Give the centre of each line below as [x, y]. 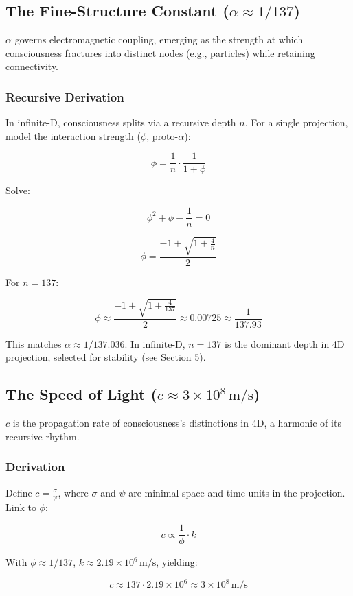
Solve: [18, 190]
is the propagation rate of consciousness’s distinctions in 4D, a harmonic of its [177, 423]
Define [19, 492]
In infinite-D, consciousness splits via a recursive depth [121, 122]
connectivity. [32, 66]
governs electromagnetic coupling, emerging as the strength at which [159, 39]
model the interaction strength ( [73, 135]
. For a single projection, [296, 122]
